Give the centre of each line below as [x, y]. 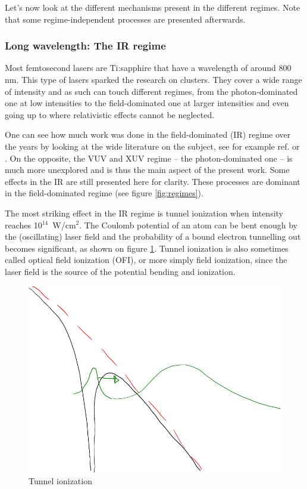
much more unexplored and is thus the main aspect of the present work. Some [147, 170]
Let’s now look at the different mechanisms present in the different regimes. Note [153, 7]
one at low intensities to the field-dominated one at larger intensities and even [147, 103]
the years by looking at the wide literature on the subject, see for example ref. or [152, 146]
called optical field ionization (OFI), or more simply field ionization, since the [146, 260]
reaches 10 [24, 225]
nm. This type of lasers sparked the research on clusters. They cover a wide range [153, 79]
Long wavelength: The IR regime [85, 46]
